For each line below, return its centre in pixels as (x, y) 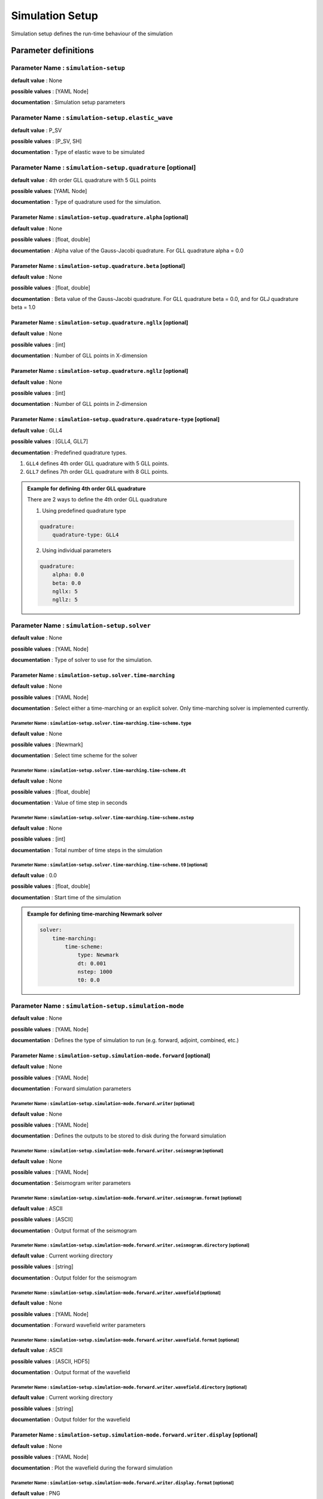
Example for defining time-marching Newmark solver (95, 914)
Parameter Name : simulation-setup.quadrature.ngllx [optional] (100, 323)
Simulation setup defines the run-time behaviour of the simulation (92, 34)
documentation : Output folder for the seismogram (74, 1278)
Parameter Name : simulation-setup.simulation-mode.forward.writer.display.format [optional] (123, 1483)
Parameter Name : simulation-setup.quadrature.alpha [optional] (100, 217)
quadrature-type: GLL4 (86, 535)
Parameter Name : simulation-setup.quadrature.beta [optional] (98, 266)
